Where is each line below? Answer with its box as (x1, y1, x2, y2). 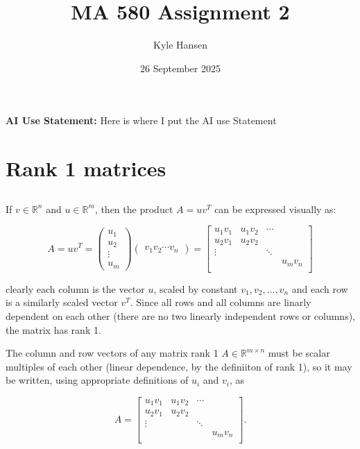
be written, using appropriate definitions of (6, 373, 189, 387)
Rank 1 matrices (6, 154, 166, 183)
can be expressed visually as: (214, 201, 336, 216)
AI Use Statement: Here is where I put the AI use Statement (6, 113, 277, 128)
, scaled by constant (153, 281, 238, 296)
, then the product (94, 201, 173, 216)
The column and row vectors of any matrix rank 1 (6, 346, 218, 360)
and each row (291, 281, 348, 296)
